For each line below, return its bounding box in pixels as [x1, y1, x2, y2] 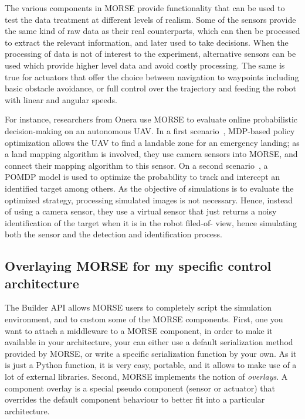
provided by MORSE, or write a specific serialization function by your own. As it [5, 347, 297, 359]
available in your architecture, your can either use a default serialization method [5, 336, 293, 348]
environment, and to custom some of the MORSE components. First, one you [5, 313, 283, 325]
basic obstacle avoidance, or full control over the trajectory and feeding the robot [5, 82, 297, 94]
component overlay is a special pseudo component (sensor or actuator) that [5, 381, 275, 394]
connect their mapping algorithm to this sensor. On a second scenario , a [5, 159, 268, 171]
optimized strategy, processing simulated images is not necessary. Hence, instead [5, 193, 293, 206]
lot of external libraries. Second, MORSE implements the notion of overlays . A [5, 370, 288, 383]
